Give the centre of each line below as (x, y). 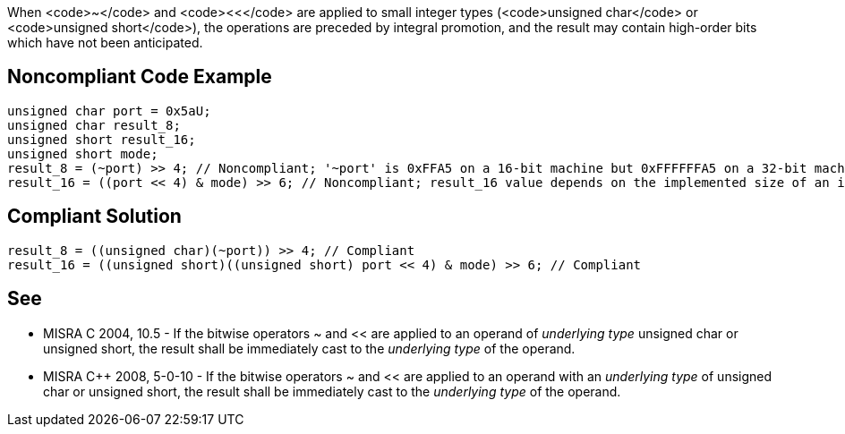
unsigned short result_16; (102, 139)
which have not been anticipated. (105, 43)
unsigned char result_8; (94, 125)
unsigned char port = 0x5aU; (109, 111)
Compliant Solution (94, 217)
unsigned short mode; (83, 153)
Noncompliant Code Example (140, 77)
